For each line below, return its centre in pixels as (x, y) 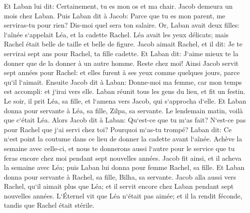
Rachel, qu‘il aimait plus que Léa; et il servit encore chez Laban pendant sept (119, 186)
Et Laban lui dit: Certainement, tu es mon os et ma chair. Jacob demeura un (118, 6)
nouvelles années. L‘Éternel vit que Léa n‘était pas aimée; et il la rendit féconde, (123, 195)
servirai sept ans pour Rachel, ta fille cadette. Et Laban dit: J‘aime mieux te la (121, 53)
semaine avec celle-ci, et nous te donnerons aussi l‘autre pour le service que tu (119, 148)
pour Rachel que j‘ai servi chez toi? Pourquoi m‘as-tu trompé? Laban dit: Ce (118, 129)
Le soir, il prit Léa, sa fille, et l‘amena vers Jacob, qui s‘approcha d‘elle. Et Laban (125, 100)
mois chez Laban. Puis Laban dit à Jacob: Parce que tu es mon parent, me (115, 15)
